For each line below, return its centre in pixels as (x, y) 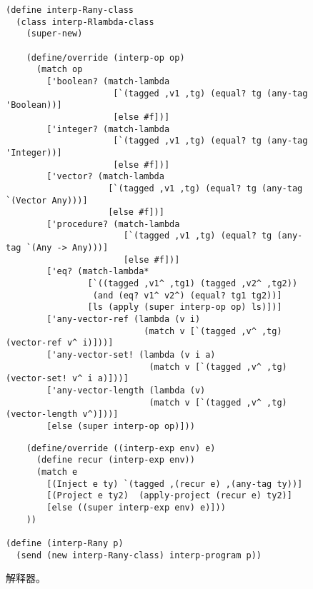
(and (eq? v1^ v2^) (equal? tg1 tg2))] (187, 295)
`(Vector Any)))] (47, 200)
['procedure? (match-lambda (113, 224)
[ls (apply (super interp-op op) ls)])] (185, 307)
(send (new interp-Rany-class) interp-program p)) (139, 555)
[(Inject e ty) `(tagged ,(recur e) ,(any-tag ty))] (175, 484)
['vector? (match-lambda (105, 177)
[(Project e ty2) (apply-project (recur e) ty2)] (169, 496)
